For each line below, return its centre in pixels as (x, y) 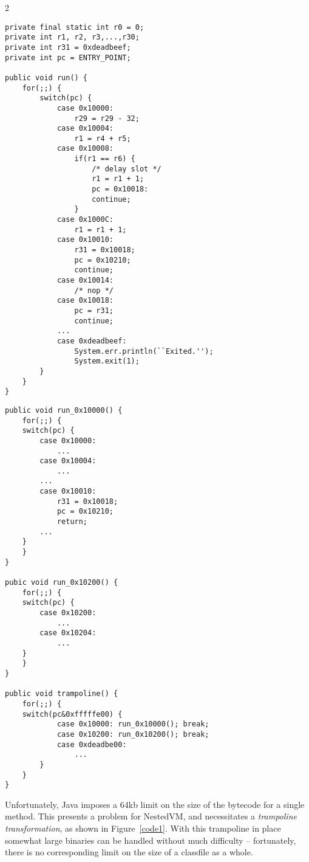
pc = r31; (94, 310)
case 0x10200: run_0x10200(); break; (133, 734)
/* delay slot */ (127, 169)
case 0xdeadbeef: (92, 341)
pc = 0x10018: (120, 189)
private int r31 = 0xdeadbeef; (68, 47)
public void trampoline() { (62, 694)
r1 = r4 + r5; (103, 138)
